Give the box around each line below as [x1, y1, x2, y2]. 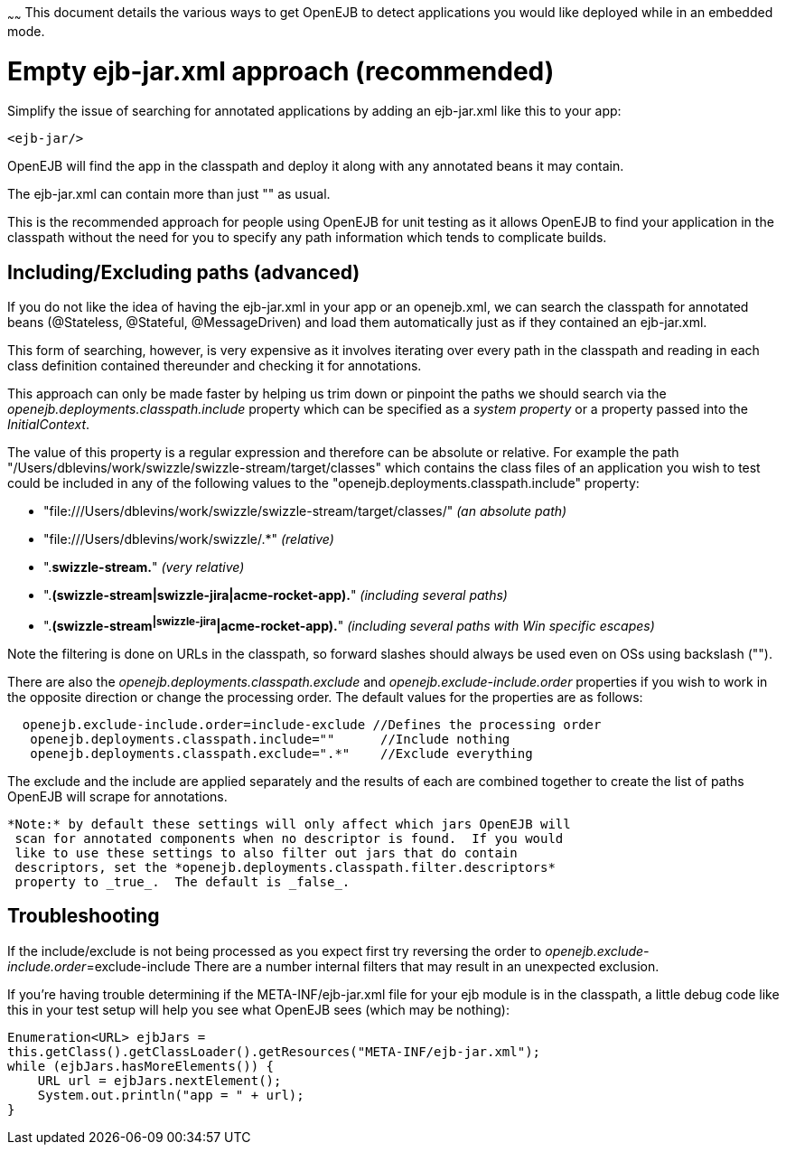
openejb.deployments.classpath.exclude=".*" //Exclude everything [30, 745, 533, 761]
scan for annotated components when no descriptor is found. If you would [14, 830, 564, 846]
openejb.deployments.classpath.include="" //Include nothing [30, 731, 510, 746]
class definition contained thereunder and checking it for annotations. [7, 358, 422, 374]
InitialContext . [7, 417, 90, 433]
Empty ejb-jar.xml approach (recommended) [7, 55, 555, 87]
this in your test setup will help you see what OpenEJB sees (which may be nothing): [7, 1001, 510, 1017]
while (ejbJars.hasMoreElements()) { [7, 1058, 275, 1073]
